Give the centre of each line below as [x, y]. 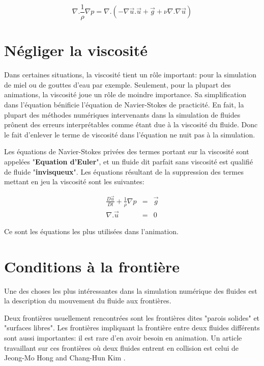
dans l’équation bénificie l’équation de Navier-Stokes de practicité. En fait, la [124, 104]
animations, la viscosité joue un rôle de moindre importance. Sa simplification [125, 94]
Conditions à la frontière [92, 266]
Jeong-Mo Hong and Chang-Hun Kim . [65, 358]
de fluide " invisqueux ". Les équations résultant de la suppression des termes [124, 171]
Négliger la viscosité [76, 50]
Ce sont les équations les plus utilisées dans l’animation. [91, 231]
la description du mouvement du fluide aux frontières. [88, 301]
